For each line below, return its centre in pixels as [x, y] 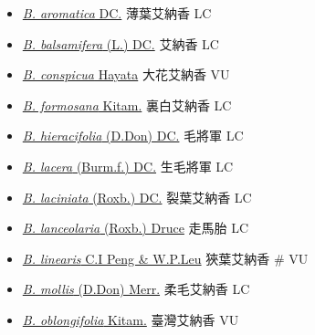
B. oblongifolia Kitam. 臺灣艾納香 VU [131, 319]
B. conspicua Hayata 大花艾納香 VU [126, 74]
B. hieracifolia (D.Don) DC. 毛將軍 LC [133, 136]
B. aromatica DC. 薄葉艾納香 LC [117, 13]
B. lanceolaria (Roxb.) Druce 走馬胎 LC [136, 228]
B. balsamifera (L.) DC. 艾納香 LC [121, 43]
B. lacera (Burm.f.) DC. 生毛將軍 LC [128, 166]
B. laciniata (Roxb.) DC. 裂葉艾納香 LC [137, 197]
